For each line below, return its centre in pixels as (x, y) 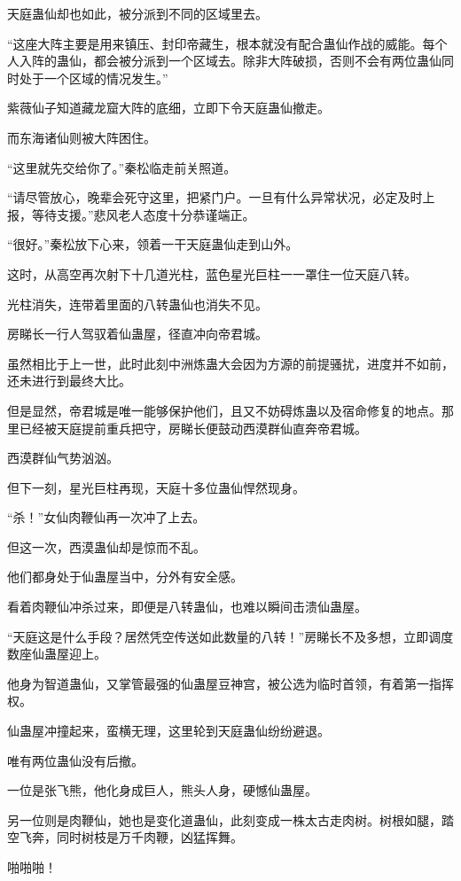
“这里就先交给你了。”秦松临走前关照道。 (122, 167)
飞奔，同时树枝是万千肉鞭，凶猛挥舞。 (131, 837)
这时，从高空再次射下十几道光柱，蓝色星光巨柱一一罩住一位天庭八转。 (212, 273)
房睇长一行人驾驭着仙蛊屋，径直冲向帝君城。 (137, 334)
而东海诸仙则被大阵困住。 (82, 137)
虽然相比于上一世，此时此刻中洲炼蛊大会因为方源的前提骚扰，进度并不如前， (230, 363)
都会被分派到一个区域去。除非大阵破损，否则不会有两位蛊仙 (267, 61)
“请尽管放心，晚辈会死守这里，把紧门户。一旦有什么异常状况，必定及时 (215, 197)
